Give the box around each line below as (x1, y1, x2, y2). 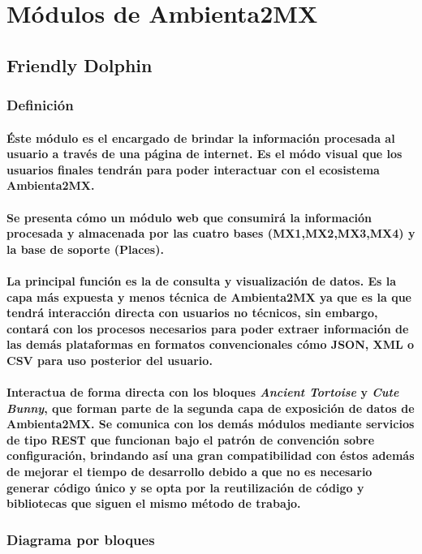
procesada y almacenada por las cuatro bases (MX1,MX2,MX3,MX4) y (6, 225, 416, 242)
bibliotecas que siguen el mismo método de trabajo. (6, 495, 301, 512)
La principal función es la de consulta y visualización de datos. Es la (6, 272, 397, 289)
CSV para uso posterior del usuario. (6, 351, 213, 368)
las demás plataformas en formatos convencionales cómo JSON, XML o (6, 336, 415, 353)
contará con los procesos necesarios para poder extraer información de (6, 320, 409, 337)
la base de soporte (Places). (6, 240, 164, 257)
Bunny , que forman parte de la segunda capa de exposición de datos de (6, 399, 415, 416)
